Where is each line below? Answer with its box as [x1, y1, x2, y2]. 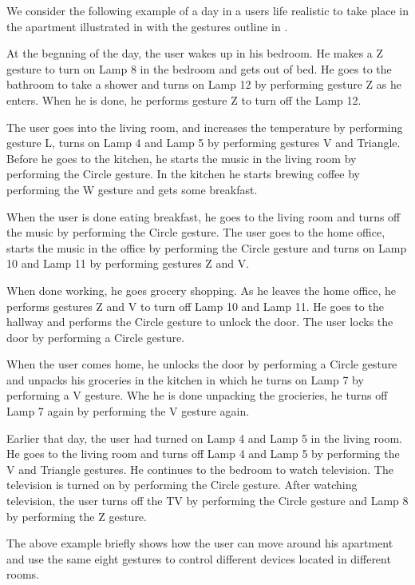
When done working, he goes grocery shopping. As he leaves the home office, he [6, 281, 397, 298]
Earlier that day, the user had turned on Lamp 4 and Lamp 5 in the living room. [6, 429, 402, 446]
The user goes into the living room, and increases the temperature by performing [6, 118, 403, 135]
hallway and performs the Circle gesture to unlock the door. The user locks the [6, 313, 393, 330]
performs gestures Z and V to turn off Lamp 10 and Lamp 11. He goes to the [6, 297, 384, 314]
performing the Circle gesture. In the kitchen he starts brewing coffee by [6, 165, 360, 182]
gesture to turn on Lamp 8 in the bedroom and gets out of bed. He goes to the [6, 60, 392, 77]
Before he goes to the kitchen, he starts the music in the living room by [6, 149, 357, 166]
